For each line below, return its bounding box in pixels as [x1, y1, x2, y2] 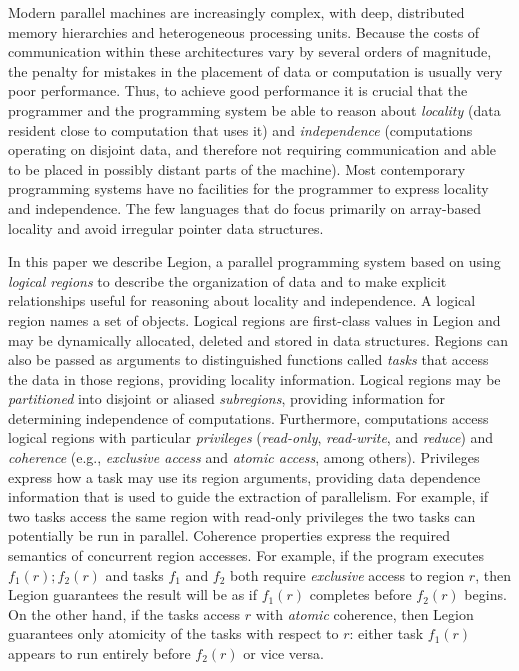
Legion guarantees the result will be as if [8, 584, 257, 605]
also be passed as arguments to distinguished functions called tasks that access [8, 349, 489, 370]
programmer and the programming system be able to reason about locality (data [8, 99, 501, 120]
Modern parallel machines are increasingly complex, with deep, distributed [8, 2, 465, 22]
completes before [309, 584, 412, 605]
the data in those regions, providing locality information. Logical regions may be [8, 368, 501, 389]
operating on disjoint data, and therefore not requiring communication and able [8, 139, 497, 160]
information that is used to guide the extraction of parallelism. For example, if [8, 486, 489, 507]
